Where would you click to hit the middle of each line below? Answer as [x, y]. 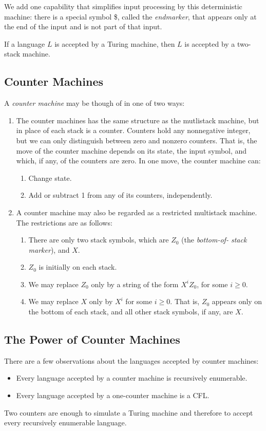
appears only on [237, 301]
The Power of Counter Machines [92, 339]
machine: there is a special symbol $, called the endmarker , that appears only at [130, 16]
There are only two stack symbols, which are [99, 240]
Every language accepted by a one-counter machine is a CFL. [113, 395]
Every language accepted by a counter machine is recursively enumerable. [132, 378]
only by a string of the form [135, 284]
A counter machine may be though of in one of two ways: [94, 103]
